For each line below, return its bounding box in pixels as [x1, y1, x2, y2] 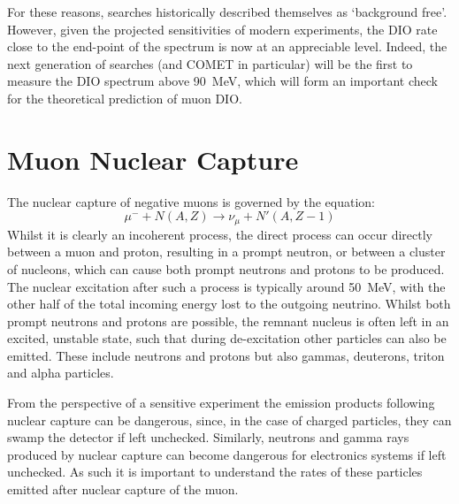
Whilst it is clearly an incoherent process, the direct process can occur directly [7, 225, 432, 243]
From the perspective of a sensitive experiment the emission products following [7, 393, 435, 412]
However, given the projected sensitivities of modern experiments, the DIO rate [7, 19, 438, 38]
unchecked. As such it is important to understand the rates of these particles [7, 462, 423, 481]
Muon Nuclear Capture [7, 141, 299, 177]
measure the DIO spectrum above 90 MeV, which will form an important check [7, 72, 438, 90]
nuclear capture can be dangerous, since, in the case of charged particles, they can [7, 410, 452, 429]
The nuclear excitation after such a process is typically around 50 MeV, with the [7, 277, 446, 295]
